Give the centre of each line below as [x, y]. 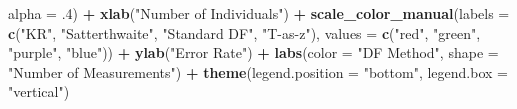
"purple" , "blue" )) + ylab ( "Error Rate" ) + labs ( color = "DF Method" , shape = [253, 52]
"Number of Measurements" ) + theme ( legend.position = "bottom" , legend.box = [258, 71]
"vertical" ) [39, 91]
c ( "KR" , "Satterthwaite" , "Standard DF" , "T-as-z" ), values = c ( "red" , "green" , [244, 32]
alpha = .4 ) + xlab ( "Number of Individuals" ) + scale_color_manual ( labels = [259, 13]
